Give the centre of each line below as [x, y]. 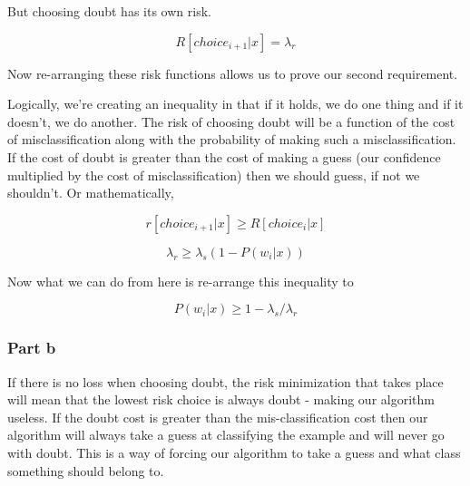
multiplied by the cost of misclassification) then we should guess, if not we [214, 175]
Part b [32, 348]
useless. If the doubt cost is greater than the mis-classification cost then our [218, 417]
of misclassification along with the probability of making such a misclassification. [232, 139]
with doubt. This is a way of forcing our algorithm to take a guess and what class [234, 452]
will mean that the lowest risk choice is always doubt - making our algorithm [221, 399]
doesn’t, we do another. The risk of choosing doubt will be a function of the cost [231, 121]
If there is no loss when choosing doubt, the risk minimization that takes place [225, 381]
